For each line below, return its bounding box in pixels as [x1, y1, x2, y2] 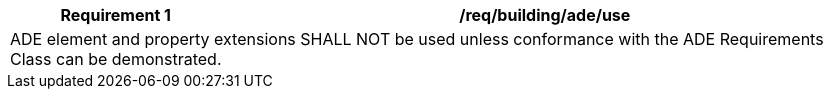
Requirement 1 [60, 5, 172, 25]
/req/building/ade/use [459, 5, 631, 25]
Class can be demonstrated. [10, 49, 222, 69]
